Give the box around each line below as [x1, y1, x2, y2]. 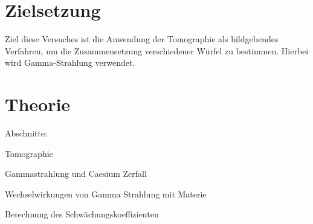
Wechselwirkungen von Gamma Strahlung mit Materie [5, 187, 207, 200]
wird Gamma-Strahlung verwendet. [5, 56, 135, 69]
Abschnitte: [5, 127, 48, 139]
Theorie [5, 92, 71, 117]
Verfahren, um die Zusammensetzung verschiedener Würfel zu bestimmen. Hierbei [5, 44, 309, 57]
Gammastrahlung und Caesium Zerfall [5, 167, 147, 180]
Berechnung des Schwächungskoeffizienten [5, 208, 159, 220]
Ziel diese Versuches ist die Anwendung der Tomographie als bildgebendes [5, 33, 279, 45]
